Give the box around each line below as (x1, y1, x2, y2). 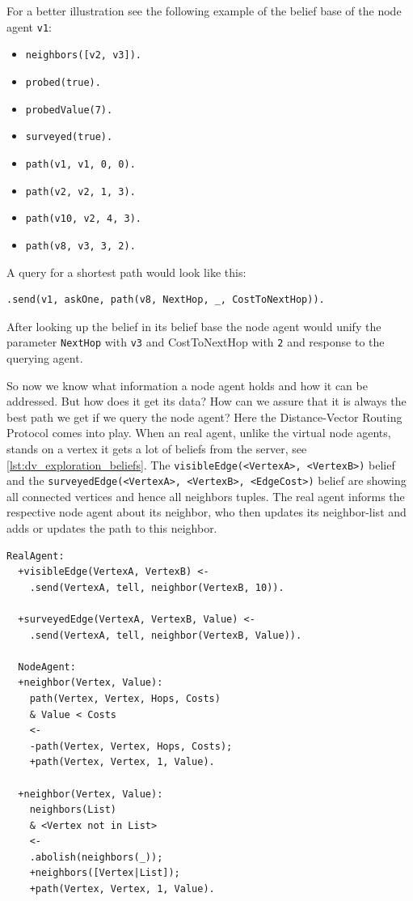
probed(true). (25, 76, 101, 88)
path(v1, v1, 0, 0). (25, 158, 136, 170)
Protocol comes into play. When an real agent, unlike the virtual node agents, (6, 424, 391, 441)
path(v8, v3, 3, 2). (25, 240, 136, 252)
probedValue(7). (25, 104, 113, 116)
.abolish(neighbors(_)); (29, 851, 163, 863)
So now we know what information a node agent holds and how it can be (6, 376, 368, 393)
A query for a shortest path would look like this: (6, 263, 247, 280)
